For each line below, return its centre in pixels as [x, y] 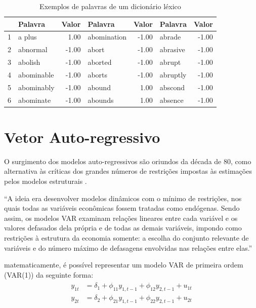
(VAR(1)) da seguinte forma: [49, 274]
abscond [172, 87]
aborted [100, 62]
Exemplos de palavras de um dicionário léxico [110, 6]
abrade [170, 37]
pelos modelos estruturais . [46, 181]
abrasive [172, 49]
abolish [29, 62]
